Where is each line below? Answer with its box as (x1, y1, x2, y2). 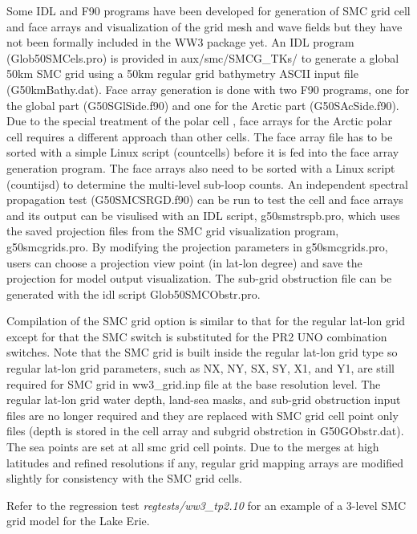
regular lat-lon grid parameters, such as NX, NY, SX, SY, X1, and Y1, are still (6, 360, 395, 377)
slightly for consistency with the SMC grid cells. (6, 470, 242, 487)
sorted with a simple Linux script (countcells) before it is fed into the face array (6, 144, 399, 161)
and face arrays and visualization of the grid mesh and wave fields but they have (6, 18, 403, 35)
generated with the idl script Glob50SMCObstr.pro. (6, 285, 261, 302)
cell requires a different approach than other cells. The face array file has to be (6, 128, 393, 145)
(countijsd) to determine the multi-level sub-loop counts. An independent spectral (6, 175, 408, 192)
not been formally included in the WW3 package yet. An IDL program (6, 34, 354, 51)
